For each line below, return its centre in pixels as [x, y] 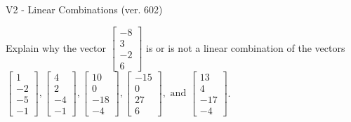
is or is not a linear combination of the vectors [246, 47]
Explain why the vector [56, 47]
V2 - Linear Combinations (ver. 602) [84, 9]
